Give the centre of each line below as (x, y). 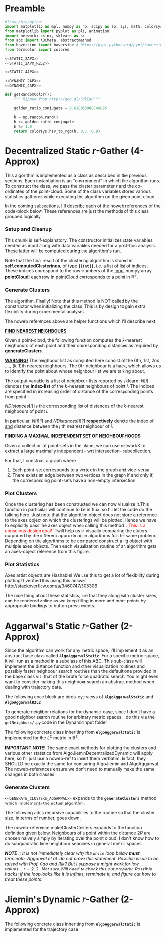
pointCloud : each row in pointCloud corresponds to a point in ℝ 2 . (72, 276)
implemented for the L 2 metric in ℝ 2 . (42, 737)
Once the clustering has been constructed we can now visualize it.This (77, 504)
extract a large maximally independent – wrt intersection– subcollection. (78, 451)
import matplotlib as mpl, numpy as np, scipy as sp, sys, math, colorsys (84, 26)
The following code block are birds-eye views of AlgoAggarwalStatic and (79, 697)
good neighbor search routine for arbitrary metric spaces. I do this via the (80, 717)
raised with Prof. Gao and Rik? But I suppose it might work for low (72, 864)
